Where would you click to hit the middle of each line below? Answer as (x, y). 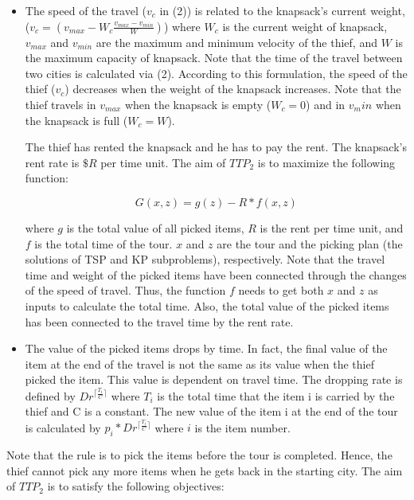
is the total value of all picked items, (155, 227)
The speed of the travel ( (86, 10)
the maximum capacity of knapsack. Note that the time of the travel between (214, 58)
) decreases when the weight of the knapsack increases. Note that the (233, 89)
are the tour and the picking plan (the (310, 243)
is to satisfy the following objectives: (136, 486)
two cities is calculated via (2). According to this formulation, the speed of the (216, 73)
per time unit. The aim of (163, 162)
